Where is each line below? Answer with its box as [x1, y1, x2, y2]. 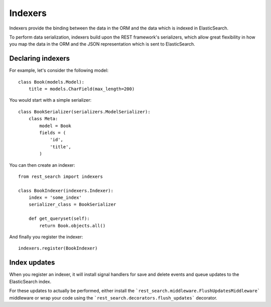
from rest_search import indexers [18, 173, 103, 179]
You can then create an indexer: [9, 162, 75, 168]
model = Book [39, 123, 71, 129]
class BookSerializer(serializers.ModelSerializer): [18, 109, 151, 115]
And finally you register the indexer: [9, 234, 83, 240]
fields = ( [39, 130, 66, 135]
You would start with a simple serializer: [9, 97, 92, 103]
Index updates [9, 258, 55, 267]
